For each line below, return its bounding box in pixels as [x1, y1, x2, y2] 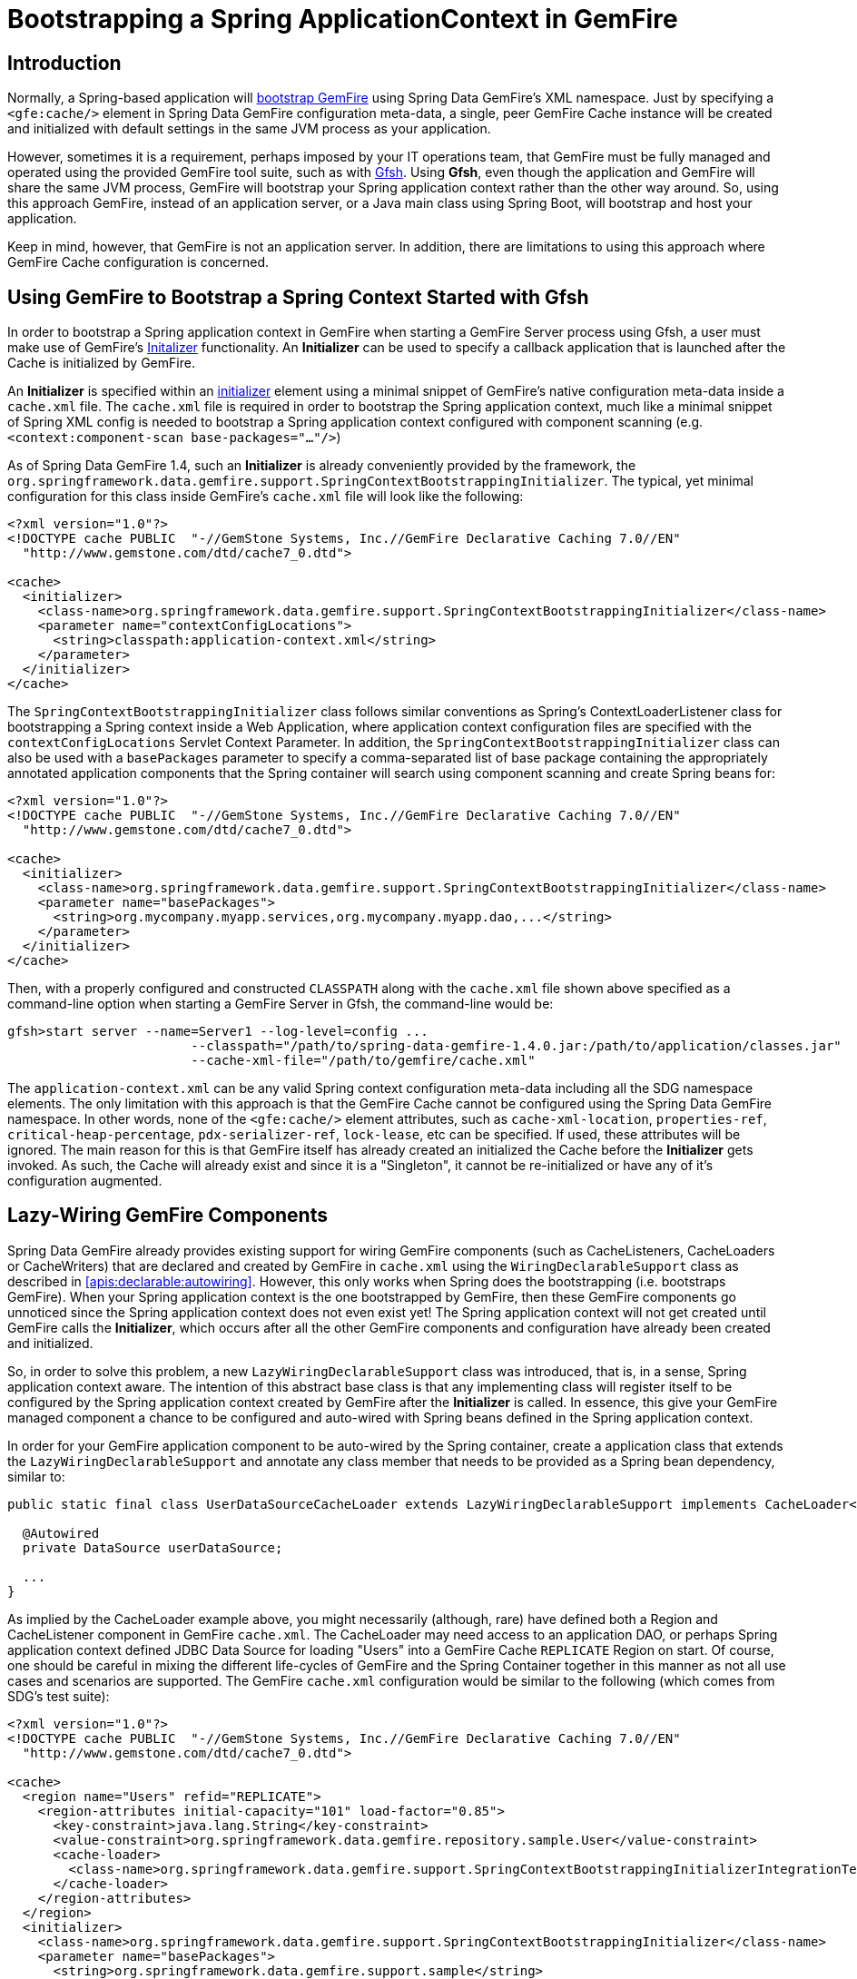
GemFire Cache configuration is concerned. [7, 254, 270, 271]
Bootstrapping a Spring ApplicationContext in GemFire [7, 4, 678, 34]
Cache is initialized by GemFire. [7, 355, 195, 371]
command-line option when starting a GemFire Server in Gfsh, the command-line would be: [7, 996, 554, 1012]
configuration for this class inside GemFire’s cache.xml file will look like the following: [7, 488, 524, 505]
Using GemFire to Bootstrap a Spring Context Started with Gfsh [7, 285, 589, 309]
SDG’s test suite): [7, 1688, 110, 1704]
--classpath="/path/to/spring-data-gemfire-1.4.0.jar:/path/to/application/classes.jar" [191, 1039, 842, 1054]
